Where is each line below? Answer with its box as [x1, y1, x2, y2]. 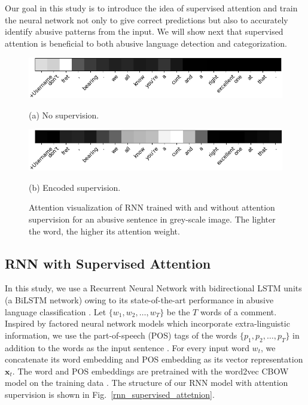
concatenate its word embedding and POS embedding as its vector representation [5, 353, 303, 366]
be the [166, 305, 190, 318]
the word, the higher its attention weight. [29, 224, 180, 237]
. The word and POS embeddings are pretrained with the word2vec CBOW [12, 364, 289, 377]
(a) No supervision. [29, 108, 99, 121]
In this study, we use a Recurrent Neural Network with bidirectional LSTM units [5, 282, 302, 294]
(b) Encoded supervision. [29, 181, 121, 193]
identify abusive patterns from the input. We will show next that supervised [5, 25, 283, 38]
